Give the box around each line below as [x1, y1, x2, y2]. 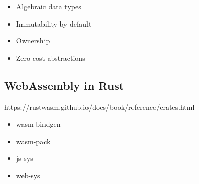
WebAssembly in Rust [4, 77, 124, 93]
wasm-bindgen [16, 119, 61, 129]
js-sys [16, 153, 33, 164]
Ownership [16, 35, 50, 46]
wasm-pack [16, 135, 51, 146]
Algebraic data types [16, 1, 81, 11]
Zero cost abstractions [16, 52, 85, 63]
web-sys [16, 170, 40, 180]
